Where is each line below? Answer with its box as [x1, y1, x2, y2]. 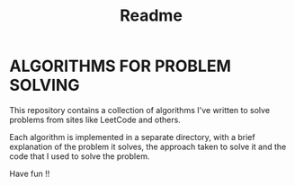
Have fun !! [9, 168, 50, 179]
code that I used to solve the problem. [9, 150, 150, 162]
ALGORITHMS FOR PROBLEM [9, 56, 232, 76]
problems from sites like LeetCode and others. [9, 114, 182, 125]
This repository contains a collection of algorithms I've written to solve [9, 104, 271, 115]
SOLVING [9, 75, 80, 95]
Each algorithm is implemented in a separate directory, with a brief [9, 131, 255, 142]
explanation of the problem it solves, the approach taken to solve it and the [9, 141, 287, 152]
